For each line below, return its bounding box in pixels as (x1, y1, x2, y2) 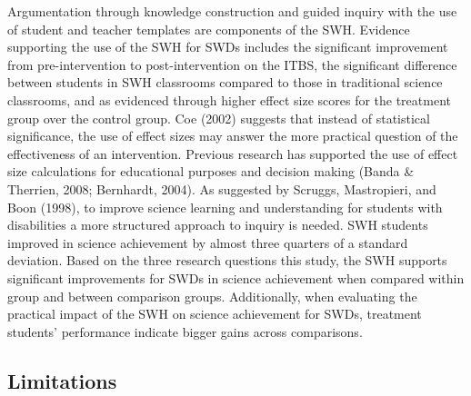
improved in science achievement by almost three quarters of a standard (7, 233, 408, 252)
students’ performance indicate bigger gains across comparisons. (7, 322, 363, 341)
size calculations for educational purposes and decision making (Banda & (7, 162, 415, 181)
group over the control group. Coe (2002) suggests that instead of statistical (7, 108, 430, 127)
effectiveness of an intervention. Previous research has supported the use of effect (7, 144, 458, 163)
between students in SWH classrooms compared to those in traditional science (7, 73, 443, 92)
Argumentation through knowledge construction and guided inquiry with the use (7, 2, 457, 20)
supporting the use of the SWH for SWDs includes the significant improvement (7, 37, 448, 56)
